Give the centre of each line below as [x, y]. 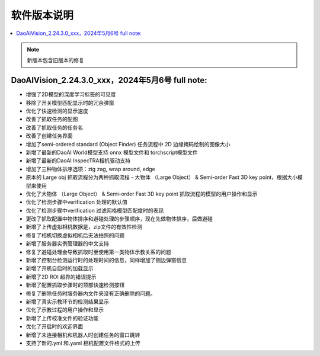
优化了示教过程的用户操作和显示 [65, 310]
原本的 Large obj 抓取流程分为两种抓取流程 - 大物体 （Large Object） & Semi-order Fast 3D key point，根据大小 [162, 177]
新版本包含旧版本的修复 [55, 60]
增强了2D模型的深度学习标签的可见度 [71, 94]
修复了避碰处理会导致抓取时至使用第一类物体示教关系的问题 [98, 252]
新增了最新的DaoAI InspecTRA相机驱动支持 [78, 161]
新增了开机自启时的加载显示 [60, 268]
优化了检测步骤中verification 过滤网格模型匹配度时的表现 [95, 210]
